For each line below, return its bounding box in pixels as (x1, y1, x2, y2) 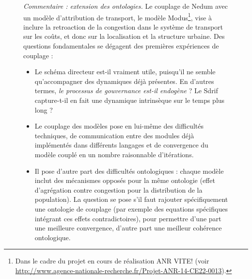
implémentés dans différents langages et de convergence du (34, 140, 208, 150)
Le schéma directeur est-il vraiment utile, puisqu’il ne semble (34, 66, 216, 77)
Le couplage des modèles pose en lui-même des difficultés (34, 121, 204, 131)
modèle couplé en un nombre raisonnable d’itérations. (34, 149, 194, 159)
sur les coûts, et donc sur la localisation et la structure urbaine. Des (23, 31, 225, 41)
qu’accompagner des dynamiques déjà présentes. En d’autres (34, 76, 214, 86)
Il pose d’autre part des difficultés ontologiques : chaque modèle (34, 165, 224, 176)
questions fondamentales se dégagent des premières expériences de (23, 41, 219, 51)
